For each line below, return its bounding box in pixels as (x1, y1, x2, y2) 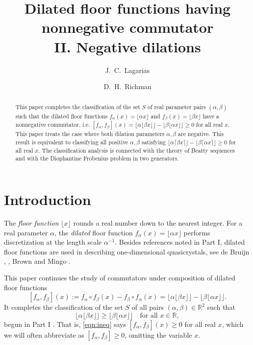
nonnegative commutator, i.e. (15, 120, 90, 129)
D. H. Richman (103, 81, 152, 92)
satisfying (141, 138, 166, 146)
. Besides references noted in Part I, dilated (115, 237, 245, 247)
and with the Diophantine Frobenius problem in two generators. (15, 154, 179, 162)
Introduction (4, 189, 91, 209)
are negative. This (178, 130, 224, 138)
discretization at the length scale (4, 237, 102, 247)
